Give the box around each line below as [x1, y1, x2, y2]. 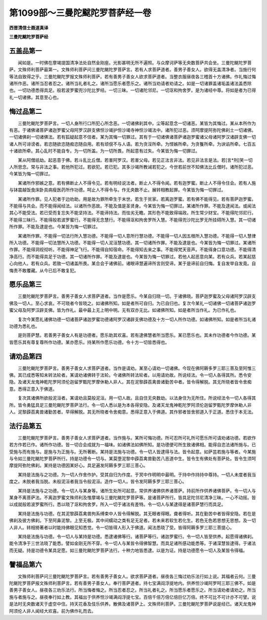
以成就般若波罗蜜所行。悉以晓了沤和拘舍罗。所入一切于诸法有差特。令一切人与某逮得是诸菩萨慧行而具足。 [9, 501, 226, 507]
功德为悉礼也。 [9, 323, 40, 329]
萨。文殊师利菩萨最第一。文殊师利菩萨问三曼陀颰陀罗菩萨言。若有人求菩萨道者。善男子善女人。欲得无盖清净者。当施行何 [9, 67, 256, 73]
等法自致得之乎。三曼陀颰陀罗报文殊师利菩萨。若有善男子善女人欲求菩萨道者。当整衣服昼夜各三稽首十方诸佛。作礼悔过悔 [9, 73, 256, 79]
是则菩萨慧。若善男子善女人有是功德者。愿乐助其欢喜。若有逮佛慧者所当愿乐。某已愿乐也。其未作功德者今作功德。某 [17, 332, 256, 338]
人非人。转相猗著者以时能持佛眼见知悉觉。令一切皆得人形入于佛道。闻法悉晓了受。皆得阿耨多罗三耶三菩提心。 [9, 525, 234, 530]
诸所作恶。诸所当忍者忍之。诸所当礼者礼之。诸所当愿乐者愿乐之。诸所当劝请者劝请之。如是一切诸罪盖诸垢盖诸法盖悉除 [9, 81, 252, 87]
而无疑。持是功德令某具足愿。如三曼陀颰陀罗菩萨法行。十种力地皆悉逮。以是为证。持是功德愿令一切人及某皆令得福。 [9, 547, 247, 553]
